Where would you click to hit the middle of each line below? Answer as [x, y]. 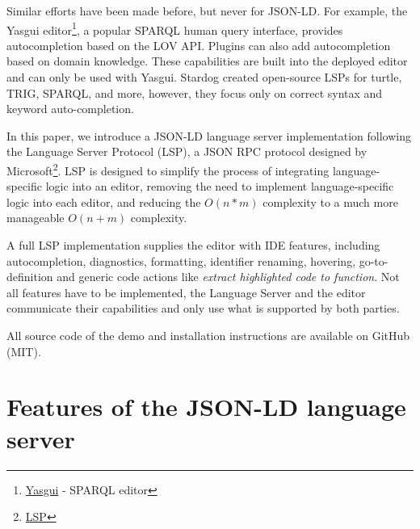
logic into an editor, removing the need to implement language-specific [220, 186]
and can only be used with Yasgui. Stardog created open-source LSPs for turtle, [204, 77]
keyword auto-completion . [70, 109]
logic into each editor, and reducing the [104, 202]
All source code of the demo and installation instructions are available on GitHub [208, 335]
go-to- [374, 260]
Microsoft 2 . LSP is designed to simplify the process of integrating [168, 169]
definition [30, 277]
